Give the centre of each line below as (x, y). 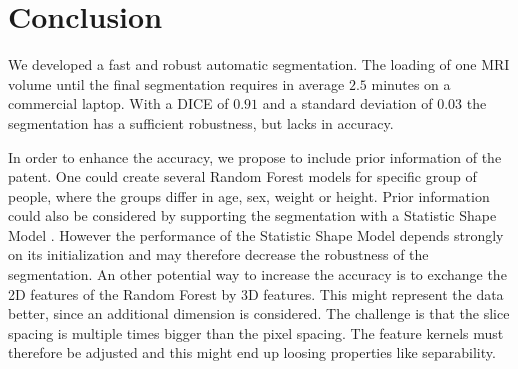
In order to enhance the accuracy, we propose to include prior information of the (255, 156)
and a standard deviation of (347, 103)
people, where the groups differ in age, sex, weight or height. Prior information (249, 195)
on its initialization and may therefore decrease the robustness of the (218, 254)
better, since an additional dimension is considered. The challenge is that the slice (259, 313)
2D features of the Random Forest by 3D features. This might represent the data (256, 293)
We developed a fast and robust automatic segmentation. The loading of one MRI (259, 64)
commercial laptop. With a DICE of (118, 103)
